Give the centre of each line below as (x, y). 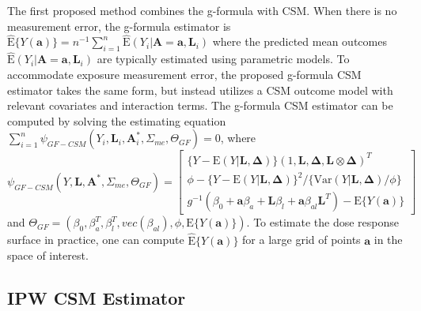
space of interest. (48, 255)
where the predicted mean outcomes (300, 41)
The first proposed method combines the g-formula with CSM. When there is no (202, 10)
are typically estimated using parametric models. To (223, 59)
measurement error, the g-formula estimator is (119, 26)
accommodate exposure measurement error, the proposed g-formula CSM (184, 75)
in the (388, 240)
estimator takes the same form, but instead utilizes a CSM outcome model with (200, 90)
